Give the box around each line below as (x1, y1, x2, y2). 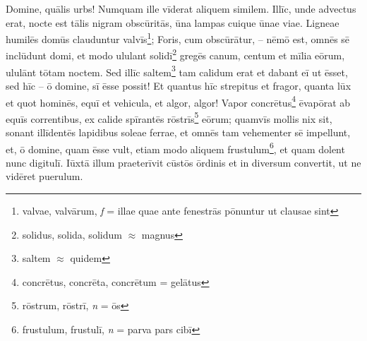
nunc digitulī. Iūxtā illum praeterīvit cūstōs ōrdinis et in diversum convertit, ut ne (6, 155, 361, 169)
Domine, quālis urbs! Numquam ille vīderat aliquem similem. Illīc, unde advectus (6, 1, 356, 16)
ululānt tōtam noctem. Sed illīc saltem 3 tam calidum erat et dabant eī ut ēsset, (6, 62, 348, 79)
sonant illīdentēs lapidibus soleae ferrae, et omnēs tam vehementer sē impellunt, (6, 125, 351, 140)
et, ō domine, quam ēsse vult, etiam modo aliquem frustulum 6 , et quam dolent (6, 139, 345, 156)
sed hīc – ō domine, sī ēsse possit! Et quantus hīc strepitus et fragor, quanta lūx (6, 78, 351, 92)
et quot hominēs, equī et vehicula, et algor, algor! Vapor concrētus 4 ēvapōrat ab (6, 92, 351, 109)
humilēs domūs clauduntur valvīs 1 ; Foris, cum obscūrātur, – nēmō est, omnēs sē (6, 30, 350, 46)
